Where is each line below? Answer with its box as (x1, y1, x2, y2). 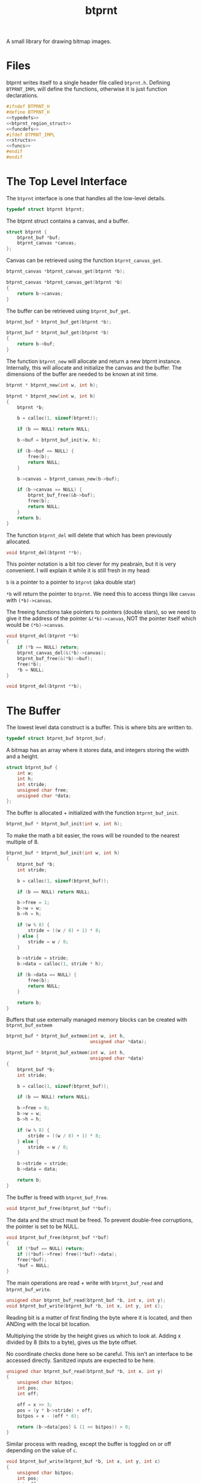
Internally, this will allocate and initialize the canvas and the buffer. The (6, 364, 182, 371)
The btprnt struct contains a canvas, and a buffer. (6, 217, 130, 224)
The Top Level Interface (6, 175, 128, 188)
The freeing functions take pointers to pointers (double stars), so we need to (6, 609, 197, 616)
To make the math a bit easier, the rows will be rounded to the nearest (6, 832, 180, 839)
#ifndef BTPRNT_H (6, 103, 50, 110)
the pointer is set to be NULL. (6, 1223, 80, 1230)
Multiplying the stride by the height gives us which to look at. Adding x (6, 1332, 181, 1339)
